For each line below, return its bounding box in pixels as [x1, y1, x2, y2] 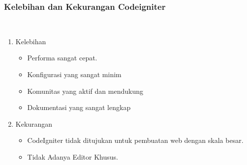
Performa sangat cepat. [27, 53, 97, 63]
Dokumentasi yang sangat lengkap [27, 102, 131, 112]
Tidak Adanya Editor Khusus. [27, 151, 118, 162]
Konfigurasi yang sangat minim [27, 69, 122, 79]
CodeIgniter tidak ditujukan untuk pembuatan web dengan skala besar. [27, 135, 244, 145]
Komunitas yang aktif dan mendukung [27, 85, 143, 96]
